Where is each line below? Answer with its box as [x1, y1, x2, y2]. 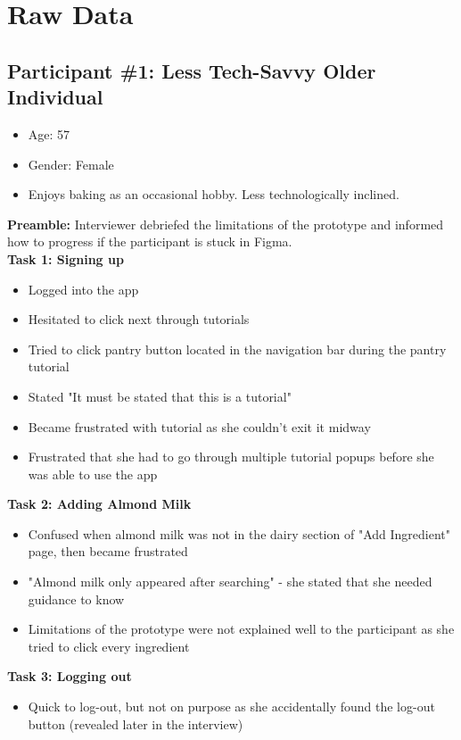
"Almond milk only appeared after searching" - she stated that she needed [28, 572, 432, 591]
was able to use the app [28, 464, 158, 483]
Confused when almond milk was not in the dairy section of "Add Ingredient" [28, 524, 450, 543]
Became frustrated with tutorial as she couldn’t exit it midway [28, 417, 371, 436]
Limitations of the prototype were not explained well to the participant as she [28, 619, 455, 638]
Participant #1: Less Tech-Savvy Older [7, 56, 376, 84]
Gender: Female [28, 154, 114, 173]
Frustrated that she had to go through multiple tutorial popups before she [28, 447, 434, 466]
